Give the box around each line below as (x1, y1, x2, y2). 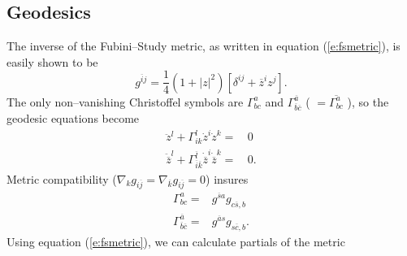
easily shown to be (6, 53, 98, 70)
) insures (206, 170, 249, 187)
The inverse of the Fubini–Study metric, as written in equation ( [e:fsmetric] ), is (6, 37, 401, 54)
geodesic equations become (6, 110, 140, 127)
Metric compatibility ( (6, 170, 117, 187)
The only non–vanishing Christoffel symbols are (6, 93, 244, 110)
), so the (347, 93, 389, 110)
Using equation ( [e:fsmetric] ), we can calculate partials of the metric (6, 232, 345, 249)
